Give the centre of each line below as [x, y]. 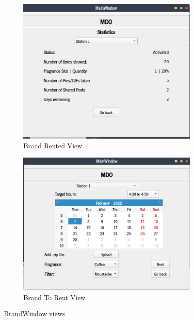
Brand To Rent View [54, 297]
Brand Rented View [53, 145]
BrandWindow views [35, 313]
